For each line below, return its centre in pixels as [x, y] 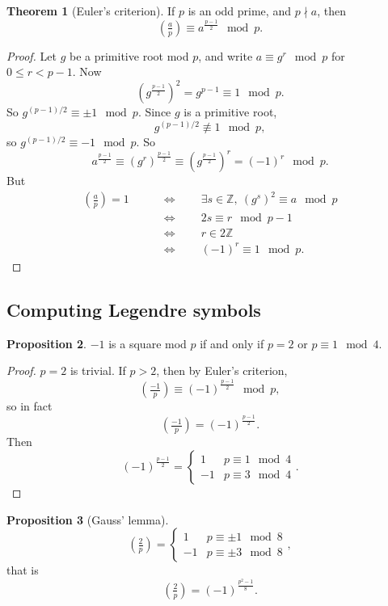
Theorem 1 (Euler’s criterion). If [91, 11]
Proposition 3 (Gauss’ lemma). [88, 519]
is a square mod [148, 343]
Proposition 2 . [46, 343]
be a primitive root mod [129, 55]
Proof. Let [32, 55]
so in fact [30, 406]
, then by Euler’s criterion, [222, 370]
